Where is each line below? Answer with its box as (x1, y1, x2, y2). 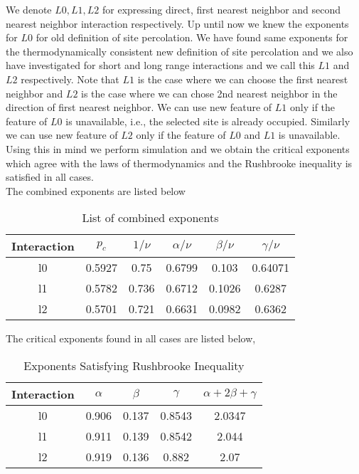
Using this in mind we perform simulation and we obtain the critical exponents (6, 141, 350, 156)
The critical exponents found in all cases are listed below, (6, 331, 256, 346)
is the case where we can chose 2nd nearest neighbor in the (81, 85, 338, 100)
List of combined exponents (82, 209, 219, 226)
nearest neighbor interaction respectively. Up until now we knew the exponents (6, 16, 349, 31)
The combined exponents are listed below (6, 183, 186, 198)
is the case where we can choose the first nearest (137, 71, 348, 86)
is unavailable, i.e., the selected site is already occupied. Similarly (65, 113, 350, 128)
